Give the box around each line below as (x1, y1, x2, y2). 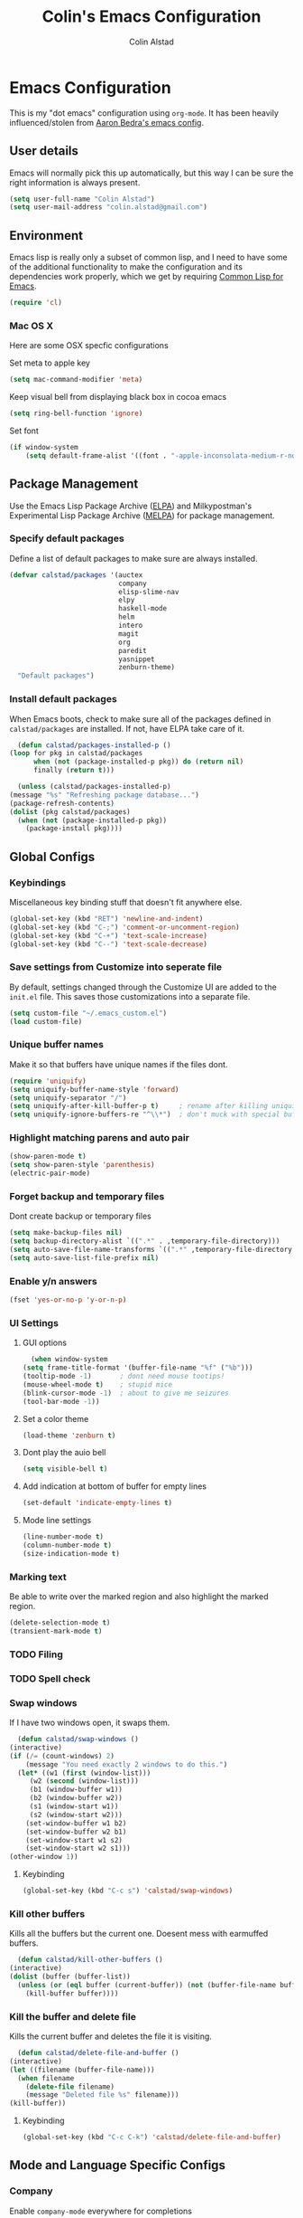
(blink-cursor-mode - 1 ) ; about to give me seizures (22, 1389, 229, 1398)
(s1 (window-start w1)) (29, 1802, 119, 1811)
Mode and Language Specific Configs (9, 2157, 225, 2173)
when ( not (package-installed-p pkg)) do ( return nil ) (32, 757, 244, 766)
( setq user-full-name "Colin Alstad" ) (9, 194, 155, 204)
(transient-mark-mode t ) (9, 1626, 103, 1636)
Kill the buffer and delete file (9, 2010, 137, 2023)
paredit (118, 646, 147, 655)
